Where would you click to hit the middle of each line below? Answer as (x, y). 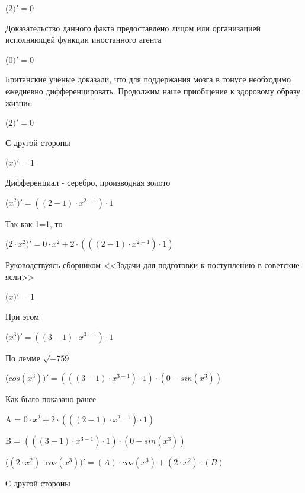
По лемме (23, 357)
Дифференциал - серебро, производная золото (88, 182)
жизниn (19, 102)
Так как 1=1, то (34, 223)
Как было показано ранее (51, 399)
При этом (22, 316)
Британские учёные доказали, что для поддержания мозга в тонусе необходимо (148, 79)
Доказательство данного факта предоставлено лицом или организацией (133, 28)
